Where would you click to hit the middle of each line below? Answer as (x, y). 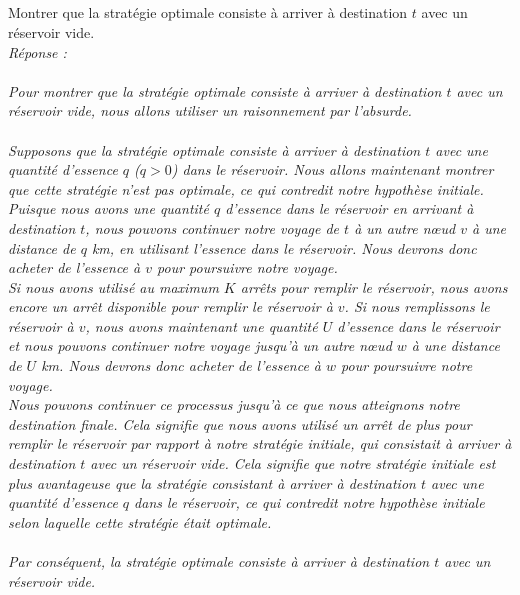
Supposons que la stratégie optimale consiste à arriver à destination (214, 149)
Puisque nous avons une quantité (108, 208)
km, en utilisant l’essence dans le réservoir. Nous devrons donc (284, 247)
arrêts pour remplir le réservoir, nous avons (374, 286)
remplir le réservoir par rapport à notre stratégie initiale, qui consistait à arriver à (260, 443)
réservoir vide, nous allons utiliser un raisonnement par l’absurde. (210, 110)
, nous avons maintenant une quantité (201, 325)
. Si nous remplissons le (417, 306)
